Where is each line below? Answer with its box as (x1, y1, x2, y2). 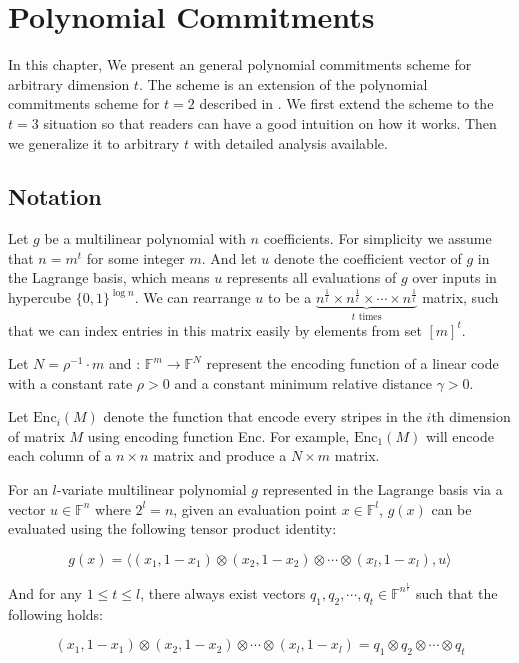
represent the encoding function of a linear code (206, 353, 499, 374)
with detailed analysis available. (193, 132, 388, 153)
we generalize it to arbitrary (8, 132, 180, 153)
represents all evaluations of (226, 267, 397, 288)
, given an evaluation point (173, 498, 338, 519)
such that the (416, 582, 498, 603)
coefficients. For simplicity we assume (263, 228, 492, 249)
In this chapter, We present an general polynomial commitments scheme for (8, 54, 472, 75)
